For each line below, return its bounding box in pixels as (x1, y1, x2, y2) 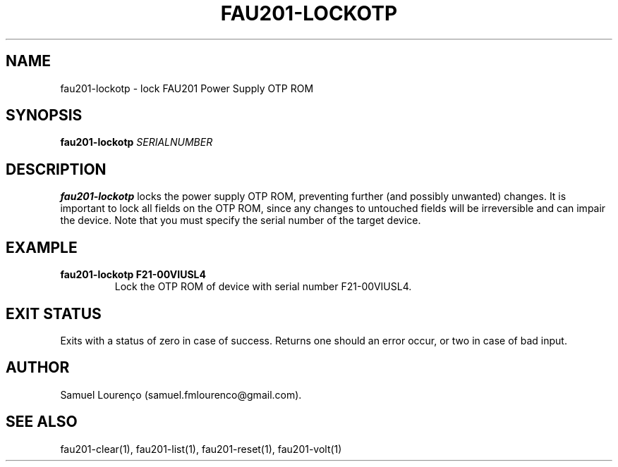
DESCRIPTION (6, 160, 107, 178)
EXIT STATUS (6, 304, 102, 323)
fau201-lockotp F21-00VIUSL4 (60, 268, 206, 281)
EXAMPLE (6, 238, 78, 256)
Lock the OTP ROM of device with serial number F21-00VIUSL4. (114, 280, 412, 293)
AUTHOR (6, 359, 70, 377)
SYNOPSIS (6, 106, 83, 125)
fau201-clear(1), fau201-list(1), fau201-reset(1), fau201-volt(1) (60, 442, 342, 455)
